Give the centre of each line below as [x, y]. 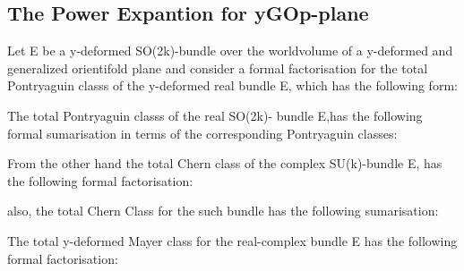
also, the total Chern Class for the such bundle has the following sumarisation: [223, 211]
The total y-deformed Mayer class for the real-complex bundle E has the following [232, 240]
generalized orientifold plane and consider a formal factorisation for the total [218, 68]
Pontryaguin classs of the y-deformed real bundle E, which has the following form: [232, 85]
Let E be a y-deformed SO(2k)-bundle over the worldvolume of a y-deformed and [230, 51]
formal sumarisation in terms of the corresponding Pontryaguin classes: [202, 133]
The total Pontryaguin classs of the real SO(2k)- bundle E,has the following [215, 115]
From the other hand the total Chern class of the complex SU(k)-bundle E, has [225, 163]
